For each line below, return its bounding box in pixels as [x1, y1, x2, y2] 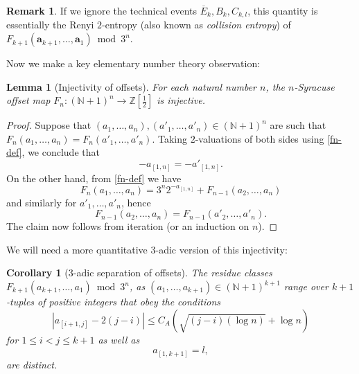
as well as [98, 332, 140, 346]
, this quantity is [247, 3, 318, 17]
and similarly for [6, 195, 77, 209]
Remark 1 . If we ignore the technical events [6, 3, 198, 17]
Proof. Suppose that [6, 118, 91, 132]
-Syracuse [294, 79, 335, 93]
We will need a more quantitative [6, 242, 148, 256]
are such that [270, 118, 326, 132]
